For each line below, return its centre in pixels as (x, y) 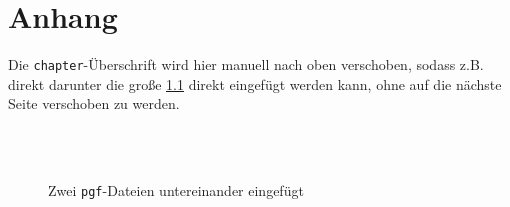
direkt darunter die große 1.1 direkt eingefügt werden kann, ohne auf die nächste (255, 83)
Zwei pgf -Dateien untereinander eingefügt (176, 190)
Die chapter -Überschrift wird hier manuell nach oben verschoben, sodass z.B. (246, 64)
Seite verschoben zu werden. (94, 103)
